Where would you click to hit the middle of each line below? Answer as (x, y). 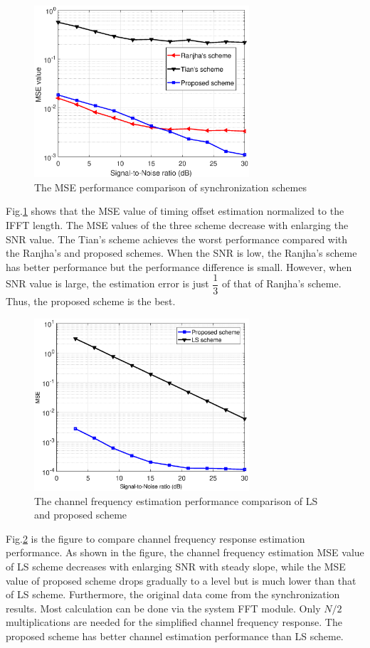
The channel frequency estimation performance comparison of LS (176, 500)
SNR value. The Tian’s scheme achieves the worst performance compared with (177, 239)
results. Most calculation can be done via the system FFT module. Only (163, 608)
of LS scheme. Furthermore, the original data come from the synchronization (173, 594)
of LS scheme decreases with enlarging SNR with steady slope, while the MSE (176, 567)
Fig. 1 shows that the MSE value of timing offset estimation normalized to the (175, 211)
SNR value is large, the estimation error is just (107, 283)
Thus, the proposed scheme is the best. (91, 301)
